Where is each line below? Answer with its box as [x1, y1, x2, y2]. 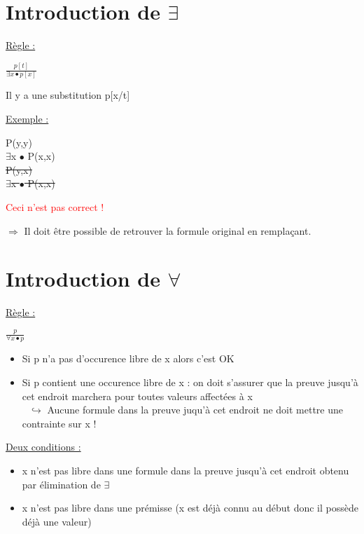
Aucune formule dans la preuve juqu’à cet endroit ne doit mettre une [47, 402, 344, 417]
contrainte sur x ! [22, 416, 97, 430]
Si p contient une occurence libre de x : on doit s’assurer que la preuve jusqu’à [22, 375, 358, 390]
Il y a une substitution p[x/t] [6, 88, 130, 102]
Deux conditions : [6, 439, 81, 454]
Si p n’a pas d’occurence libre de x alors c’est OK [22, 351, 234, 366]
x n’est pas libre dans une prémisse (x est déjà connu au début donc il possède [22, 500, 358, 515]
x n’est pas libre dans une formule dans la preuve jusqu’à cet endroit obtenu [22, 463, 349, 477]
